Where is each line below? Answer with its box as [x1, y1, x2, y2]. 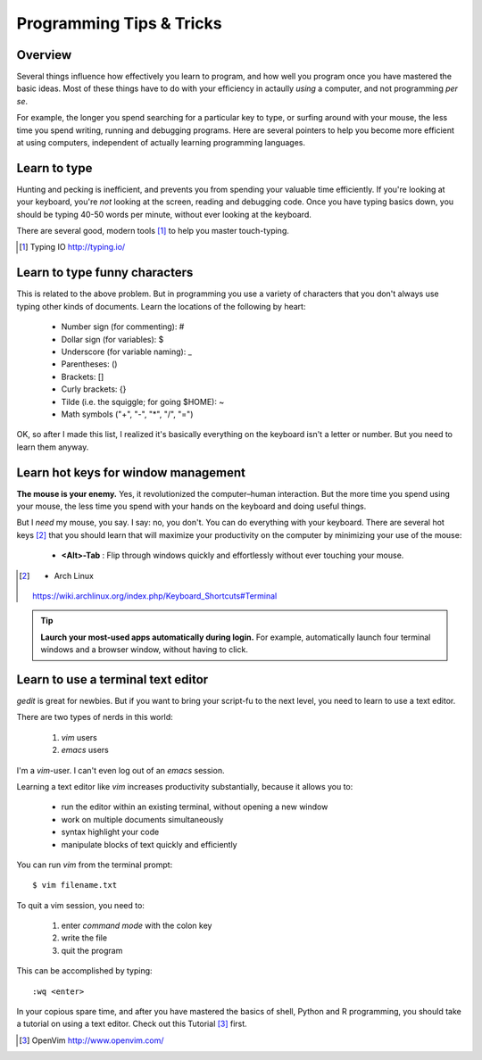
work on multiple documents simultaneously [61, 814, 224, 824]
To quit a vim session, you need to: [16, 899, 145, 910]
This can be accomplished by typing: [16, 965, 153, 976]
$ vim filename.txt [32, 880, 118, 890]
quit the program [61, 945, 123, 956]
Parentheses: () [61, 359, 118, 369]
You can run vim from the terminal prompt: [16, 859, 173, 870]
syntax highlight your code [61, 826, 160, 838]
